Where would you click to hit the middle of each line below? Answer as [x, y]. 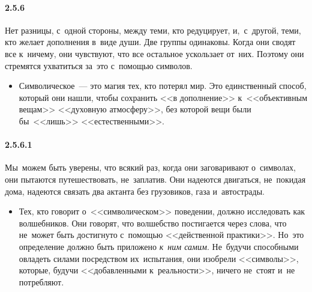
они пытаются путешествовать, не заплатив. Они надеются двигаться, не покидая [155, 179]
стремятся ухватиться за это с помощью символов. [99, 65]
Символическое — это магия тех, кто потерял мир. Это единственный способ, [163, 86]
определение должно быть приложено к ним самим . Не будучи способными [159, 246]
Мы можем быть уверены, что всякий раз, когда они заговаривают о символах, [150, 167]
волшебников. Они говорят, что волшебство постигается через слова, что [153, 223]
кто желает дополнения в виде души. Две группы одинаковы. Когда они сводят [150, 42]
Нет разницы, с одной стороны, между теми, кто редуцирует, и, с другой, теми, [153, 30]
